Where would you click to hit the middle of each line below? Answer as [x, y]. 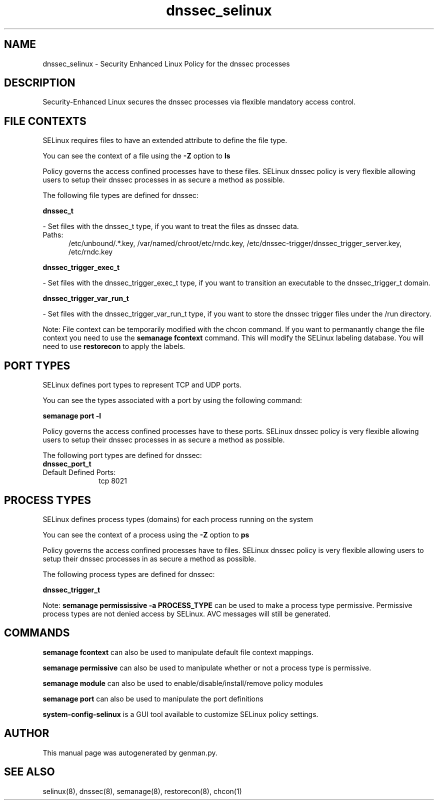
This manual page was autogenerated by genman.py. [130, 752]
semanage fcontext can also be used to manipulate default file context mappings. [178, 652]
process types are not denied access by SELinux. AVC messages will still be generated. [187, 613]
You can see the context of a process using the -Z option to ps [146, 534]
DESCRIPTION [40, 83]
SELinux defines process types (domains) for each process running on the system [178, 519]
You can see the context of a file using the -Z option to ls [136, 156]
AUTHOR [27, 733]
